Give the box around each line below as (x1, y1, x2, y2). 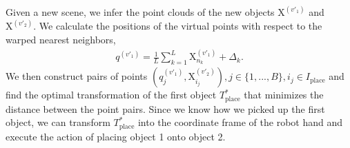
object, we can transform (6, 115, 110, 129)
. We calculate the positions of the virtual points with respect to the (33, 19, 322, 33)
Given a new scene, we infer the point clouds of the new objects (6, 5, 275, 19)
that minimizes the (244, 87, 324, 102)
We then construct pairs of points (6, 69, 148, 83)
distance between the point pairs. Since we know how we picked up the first (6, 101, 325, 116)
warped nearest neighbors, (6, 32, 116, 47)
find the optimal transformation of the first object (6, 87, 217, 102)
